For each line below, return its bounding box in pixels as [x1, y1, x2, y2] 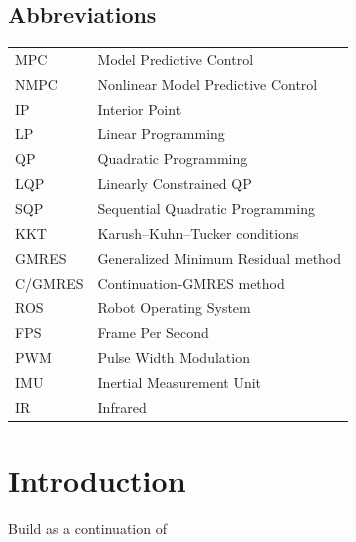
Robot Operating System [97, 297, 251, 318]
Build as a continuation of [8, 517, 167, 538]
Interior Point [97, 98, 182, 119]
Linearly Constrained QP [97, 173, 252, 194]
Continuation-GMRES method [97, 272, 285, 293]
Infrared [97, 396, 147, 417]
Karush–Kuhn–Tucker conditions [97, 222, 299, 243]
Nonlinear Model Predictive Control [97, 73, 318, 94]
